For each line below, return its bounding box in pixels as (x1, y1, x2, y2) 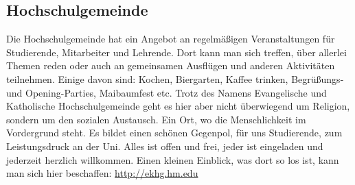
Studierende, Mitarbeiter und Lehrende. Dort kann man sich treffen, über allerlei (6, 45, 347, 59)
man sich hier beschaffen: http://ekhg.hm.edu (6, 166, 198, 180)
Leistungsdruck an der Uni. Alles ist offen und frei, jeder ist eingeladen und (6, 138, 323, 153)
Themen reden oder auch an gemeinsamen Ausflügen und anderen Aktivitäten (6, 58, 335, 73)
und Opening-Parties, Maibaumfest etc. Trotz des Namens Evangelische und (6, 85, 327, 99)
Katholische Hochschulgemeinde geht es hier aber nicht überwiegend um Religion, (6, 99, 350, 113)
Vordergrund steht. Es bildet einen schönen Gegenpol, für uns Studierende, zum (6, 125, 343, 140)
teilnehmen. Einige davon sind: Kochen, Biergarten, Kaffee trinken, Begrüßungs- (6, 71, 344, 86)
